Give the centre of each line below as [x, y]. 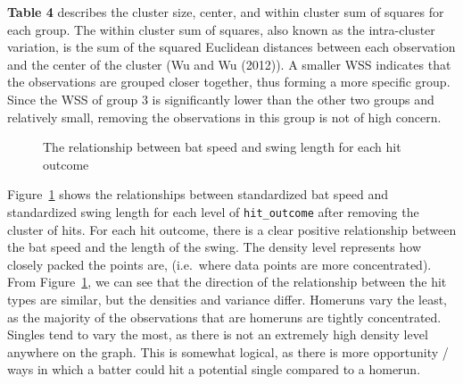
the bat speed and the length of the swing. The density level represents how [214, 247]
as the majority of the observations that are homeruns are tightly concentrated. [224, 317]
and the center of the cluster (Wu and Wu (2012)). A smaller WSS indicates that [229, 64]
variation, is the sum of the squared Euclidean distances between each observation [231, 47]
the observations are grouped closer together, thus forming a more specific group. [229, 82]
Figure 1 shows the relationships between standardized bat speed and [198, 194]
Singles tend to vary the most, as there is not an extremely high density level [218, 334]
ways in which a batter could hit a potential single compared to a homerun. [214, 369]
